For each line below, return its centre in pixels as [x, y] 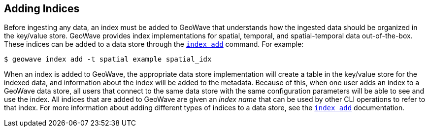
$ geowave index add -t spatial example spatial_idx [108, 59]
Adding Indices [42, 9]
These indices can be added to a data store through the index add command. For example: [154, 44]
